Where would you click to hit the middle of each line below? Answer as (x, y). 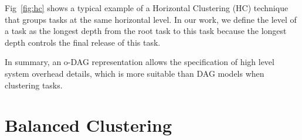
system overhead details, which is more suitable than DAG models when (135, 73)
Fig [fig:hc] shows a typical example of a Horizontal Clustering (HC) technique (147, 8)
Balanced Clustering (88, 125)
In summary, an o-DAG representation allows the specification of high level (140, 62)
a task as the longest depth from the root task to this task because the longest (146, 31)
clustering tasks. (34, 85)
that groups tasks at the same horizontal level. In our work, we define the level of (151, 19)
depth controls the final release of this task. (83, 42)
